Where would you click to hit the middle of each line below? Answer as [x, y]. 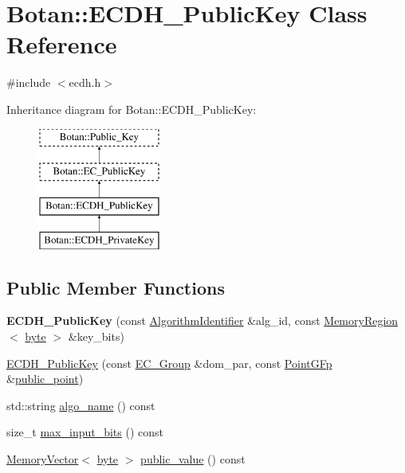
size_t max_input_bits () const [85, 432]
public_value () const [193, 459]
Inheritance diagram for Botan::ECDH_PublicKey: [132, 109]
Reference [62, 44]
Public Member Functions [116, 287]
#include [29, 82]
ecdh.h [85, 82]
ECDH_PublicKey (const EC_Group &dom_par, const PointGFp [169, 363]
